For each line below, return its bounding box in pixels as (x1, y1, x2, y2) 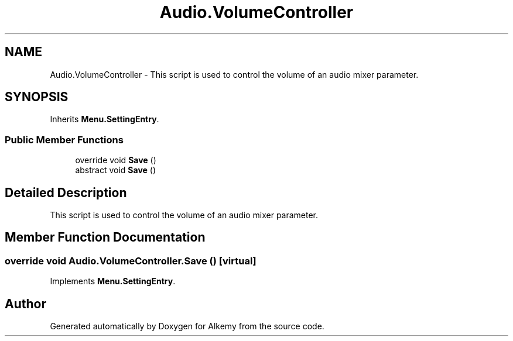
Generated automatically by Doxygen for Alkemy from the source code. (50, 321, 324, 332)
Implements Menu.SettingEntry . (50, 276, 176, 287)
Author (5, 296, 46, 311)
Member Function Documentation (5, 230, 206, 245)
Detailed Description (5, 185, 127, 200)
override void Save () (75, 155, 156, 166)
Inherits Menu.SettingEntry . (50, 114, 159, 125)
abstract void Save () (75, 165, 156, 175)
